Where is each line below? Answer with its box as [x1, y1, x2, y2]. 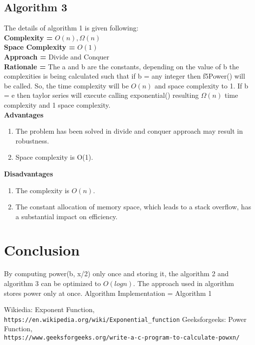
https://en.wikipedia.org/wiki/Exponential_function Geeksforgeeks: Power [4, 314, 247, 324]
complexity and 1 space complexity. [4, 99, 111, 110]
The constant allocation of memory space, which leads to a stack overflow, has [15, 201, 251, 212]
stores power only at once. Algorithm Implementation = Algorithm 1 [4, 287, 212, 298]
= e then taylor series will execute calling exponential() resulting [4, 90, 199, 100]
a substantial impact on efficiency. [15, 211, 118, 221]
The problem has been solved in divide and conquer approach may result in [15, 126, 243, 136]
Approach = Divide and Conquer [4, 51, 110, 61]
